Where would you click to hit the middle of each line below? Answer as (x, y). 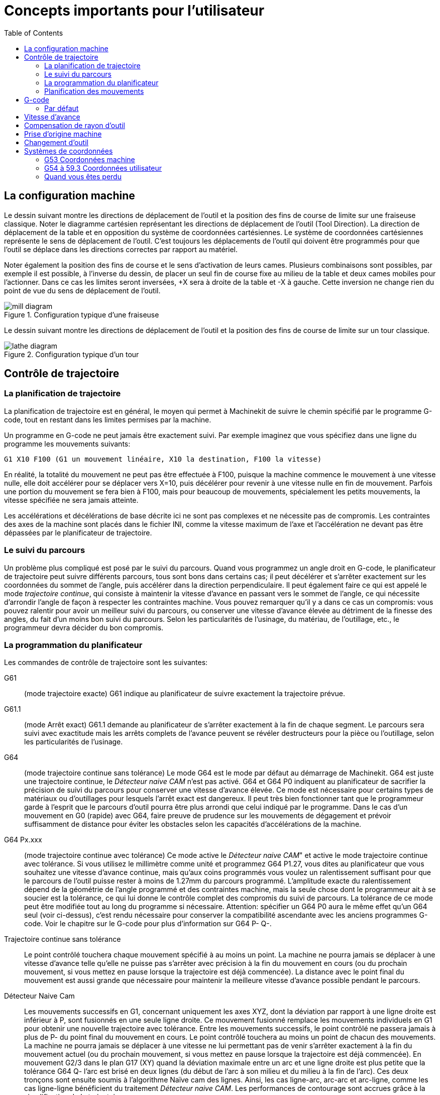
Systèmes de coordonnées (69, 151)
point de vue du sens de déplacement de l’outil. (82, 290)
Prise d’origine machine (63, 134)
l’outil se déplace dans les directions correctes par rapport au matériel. (121, 249)
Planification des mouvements (94, 91)
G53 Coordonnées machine (90, 159)
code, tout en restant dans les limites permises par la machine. (108, 419)
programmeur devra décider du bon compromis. (84, 627)
